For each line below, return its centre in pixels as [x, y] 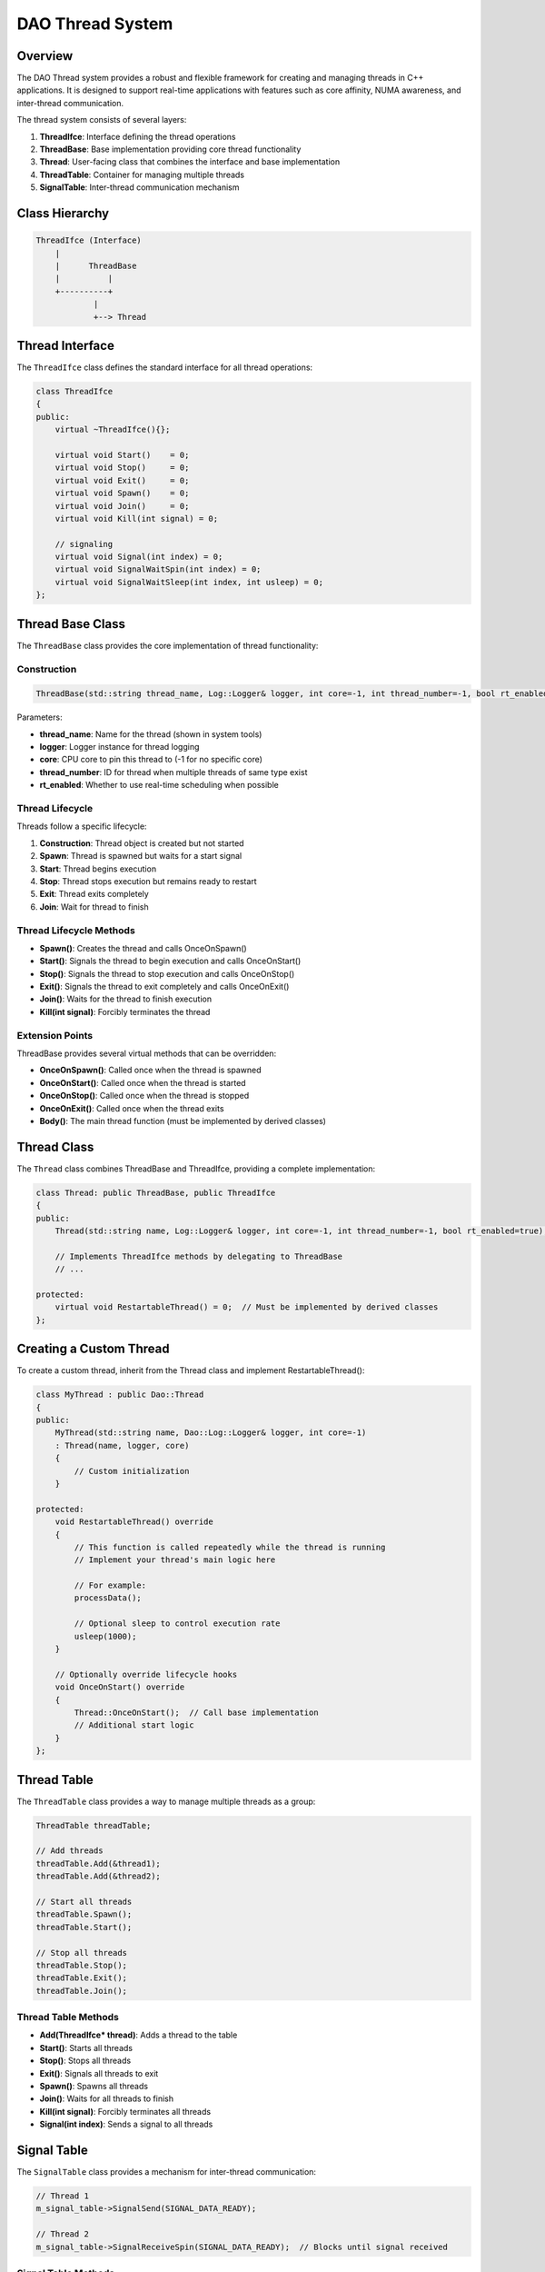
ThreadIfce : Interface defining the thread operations [138, 136]
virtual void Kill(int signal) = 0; [136, 518]
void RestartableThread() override [134, 1522]
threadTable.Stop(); [81, 1965]
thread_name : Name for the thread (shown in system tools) [151, 734]
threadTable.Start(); [84, 1927]
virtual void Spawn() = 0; [122, 493]
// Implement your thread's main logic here [175, 1560]
